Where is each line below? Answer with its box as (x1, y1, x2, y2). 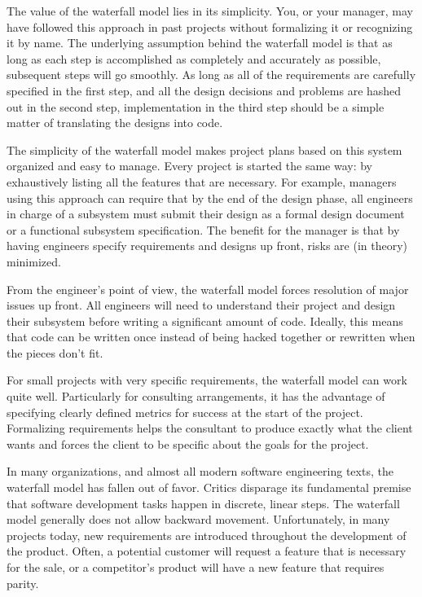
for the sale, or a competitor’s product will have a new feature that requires (7, 559, 385, 575)
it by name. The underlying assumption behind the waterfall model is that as (7, 34, 393, 51)
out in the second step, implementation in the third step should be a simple (7, 98, 385, 115)
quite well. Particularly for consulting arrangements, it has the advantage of (7, 388, 385, 405)
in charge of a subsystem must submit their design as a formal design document (7, 205, 405, 222)
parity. (7, 574, 39, 591)
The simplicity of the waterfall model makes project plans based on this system (7, 141, 402, 158)
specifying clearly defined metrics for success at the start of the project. (7, 403, 363, 420)
